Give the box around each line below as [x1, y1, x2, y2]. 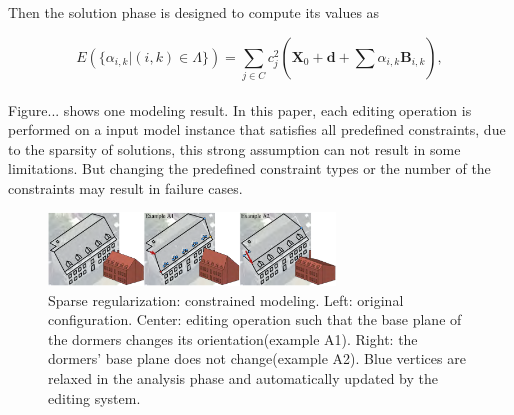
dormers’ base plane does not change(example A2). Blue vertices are [48, 348, 466, 369]
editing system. [48, 387, 141, 408]
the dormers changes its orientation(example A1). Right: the [48, 328, 418, 349]
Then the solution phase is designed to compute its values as [8, 2, 380, 22]
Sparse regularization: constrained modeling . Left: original [48, 289, 404, 310]
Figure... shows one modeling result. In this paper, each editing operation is [8, 99, 472, 120]
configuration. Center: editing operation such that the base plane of [48, 309, 462, 330]
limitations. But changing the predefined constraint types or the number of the [8, 158, 491, 179]
